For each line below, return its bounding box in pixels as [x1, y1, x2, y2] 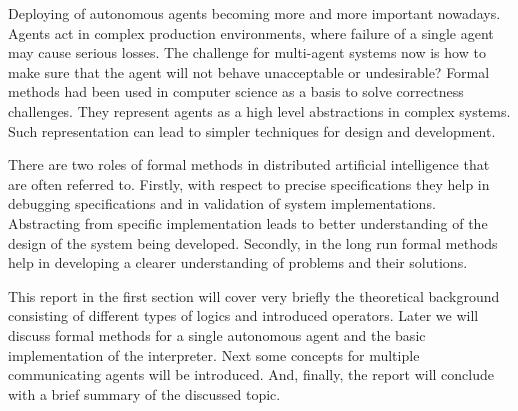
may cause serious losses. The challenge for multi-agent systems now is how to [8, 42, 486, 63]
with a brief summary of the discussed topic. [8, 383, 281, 404]
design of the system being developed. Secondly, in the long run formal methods [8, 232, 498, 253]
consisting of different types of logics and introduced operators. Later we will [8, 305, 479, 326]
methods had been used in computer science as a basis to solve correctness [8, 81, 464, 102]
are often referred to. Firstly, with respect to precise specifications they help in [8, 173, 490, 194]
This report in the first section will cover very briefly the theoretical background [8, 285, 500, 306]
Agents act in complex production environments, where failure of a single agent [8, 22, 494, 43]
